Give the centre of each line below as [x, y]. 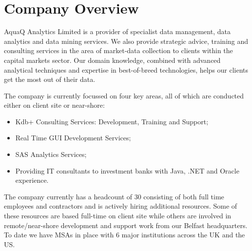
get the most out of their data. [50, 79]
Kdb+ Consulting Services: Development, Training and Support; [112, 121]
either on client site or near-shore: [54, 105]
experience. [32, 180]
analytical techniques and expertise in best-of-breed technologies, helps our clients [126, 69]
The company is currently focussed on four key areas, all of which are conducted [124, 95]
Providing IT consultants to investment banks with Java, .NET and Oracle [127, 170]
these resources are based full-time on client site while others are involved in [118, 216]
